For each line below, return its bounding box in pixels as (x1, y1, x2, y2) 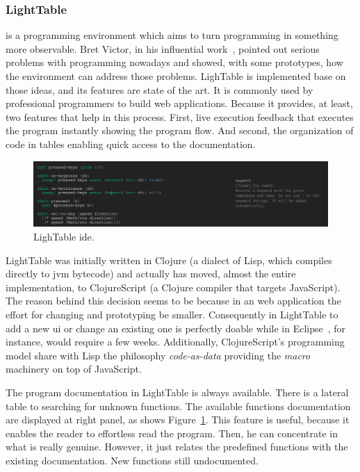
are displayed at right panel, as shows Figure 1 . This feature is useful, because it (6, 412, 350, 427)
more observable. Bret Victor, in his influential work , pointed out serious (6, 41, 320, 56)
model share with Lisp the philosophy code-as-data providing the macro (6, 348, 311, 362)
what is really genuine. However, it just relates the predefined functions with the (6, 439, 348, 454)
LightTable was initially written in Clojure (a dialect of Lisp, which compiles (6, 252, 332, 267)
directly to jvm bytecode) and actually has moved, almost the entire (6, 266, 296, 281)
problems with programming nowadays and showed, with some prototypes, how (6, 55, 343, 70)
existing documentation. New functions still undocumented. (6, 453, 259, 467)
